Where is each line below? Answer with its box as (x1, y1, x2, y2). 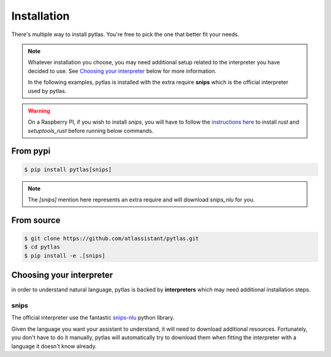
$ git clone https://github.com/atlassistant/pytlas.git (24, 235, 199, 242)
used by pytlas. (28, 87, 67, 94)
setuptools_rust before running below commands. (28, 127, 154, 134)
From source (11, 215, 61, 225)
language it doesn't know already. (11, 342, 97, 350)
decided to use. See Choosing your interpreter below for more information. (28, 67, 217, 75)
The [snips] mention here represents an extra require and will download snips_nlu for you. (28, 196, 255, 203)
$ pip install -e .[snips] (24, 252, 105, 259)
